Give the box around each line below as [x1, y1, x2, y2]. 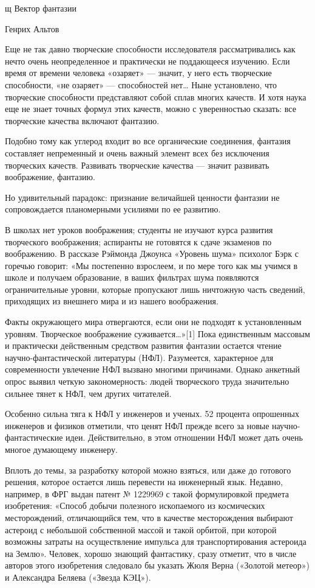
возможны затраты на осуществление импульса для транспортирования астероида [5, 535, 307, 548]
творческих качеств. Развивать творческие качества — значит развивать [5, 158, 269, 171]
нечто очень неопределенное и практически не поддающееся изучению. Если [5, 54, 290, 67]
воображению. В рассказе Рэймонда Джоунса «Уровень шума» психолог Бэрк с [5, 247, 299, 260]
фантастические [5, 431, 63, 444]
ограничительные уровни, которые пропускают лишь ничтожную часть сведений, [5, 282, 305, 295]
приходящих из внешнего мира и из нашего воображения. [5, 295, 218, 307]
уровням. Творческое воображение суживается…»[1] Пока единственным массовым [5, 327, 310, 340]
